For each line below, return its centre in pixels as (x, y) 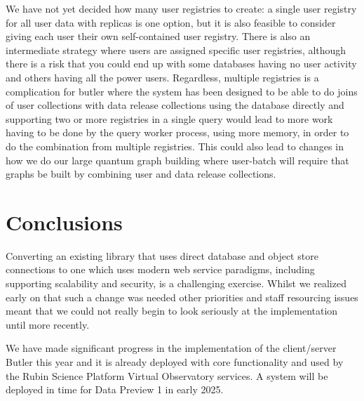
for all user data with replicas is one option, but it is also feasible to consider (171, 22)
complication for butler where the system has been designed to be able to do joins (182, 91)
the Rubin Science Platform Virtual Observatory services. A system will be (167, 375)
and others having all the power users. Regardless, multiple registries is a (162, 77)
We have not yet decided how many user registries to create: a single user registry (181, 8)
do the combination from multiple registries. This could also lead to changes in (175, 146)
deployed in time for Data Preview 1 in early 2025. (115, 389)
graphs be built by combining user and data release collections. (141, 174)
